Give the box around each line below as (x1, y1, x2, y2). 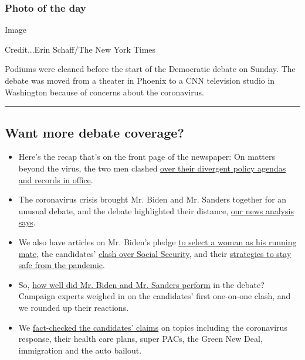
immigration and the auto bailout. (18, 344, 142, 356)
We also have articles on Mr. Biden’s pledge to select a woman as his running (18, 235, 297, 248)
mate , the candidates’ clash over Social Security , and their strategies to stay (18, 247, 292, 259)
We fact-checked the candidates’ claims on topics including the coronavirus (18, 321, 287, 333)
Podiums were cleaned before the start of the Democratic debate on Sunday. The (5, 63, 296, 75)
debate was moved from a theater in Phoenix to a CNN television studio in (5, 74, 275, 86)
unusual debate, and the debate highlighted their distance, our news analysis (18, 204, 294, 217)
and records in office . (18, 173, 93, 186)
